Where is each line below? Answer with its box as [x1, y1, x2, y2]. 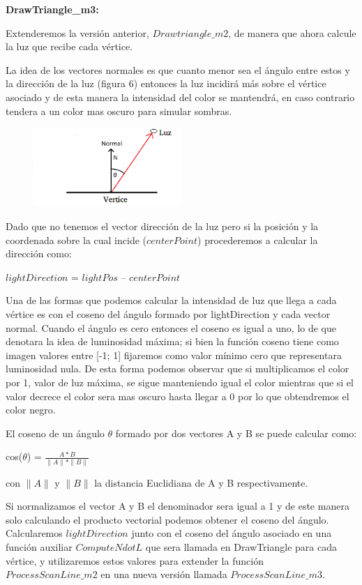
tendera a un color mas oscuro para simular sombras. [6, 103, 232, 118]
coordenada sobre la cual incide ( [6, 232, 146, 247]
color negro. [6, 402, 56, 417]
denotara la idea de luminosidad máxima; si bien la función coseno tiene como [6, 334, 339, 349]
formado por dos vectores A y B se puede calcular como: [115, 425, 357, 440]
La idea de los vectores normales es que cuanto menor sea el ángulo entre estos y [6, 62, 350, 77]
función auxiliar [6, 540, 73, 554]
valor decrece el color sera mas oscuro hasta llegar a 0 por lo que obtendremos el [6, 388, 349, 403]
